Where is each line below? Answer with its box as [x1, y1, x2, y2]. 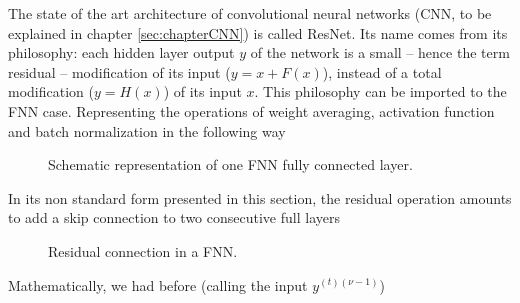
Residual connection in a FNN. [48, 240, 238, 261]
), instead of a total [322, 61, 442, 82]
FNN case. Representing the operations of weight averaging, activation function [8, 100, 495, 121]
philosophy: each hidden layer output [8, 42, 235, 63]
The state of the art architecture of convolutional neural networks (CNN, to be [8, 3, 492, 23]
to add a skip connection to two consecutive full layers [8, 207, 340, 228]
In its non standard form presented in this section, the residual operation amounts [8, 187, 512, 208]
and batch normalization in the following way [8, 120, 286, 141]
